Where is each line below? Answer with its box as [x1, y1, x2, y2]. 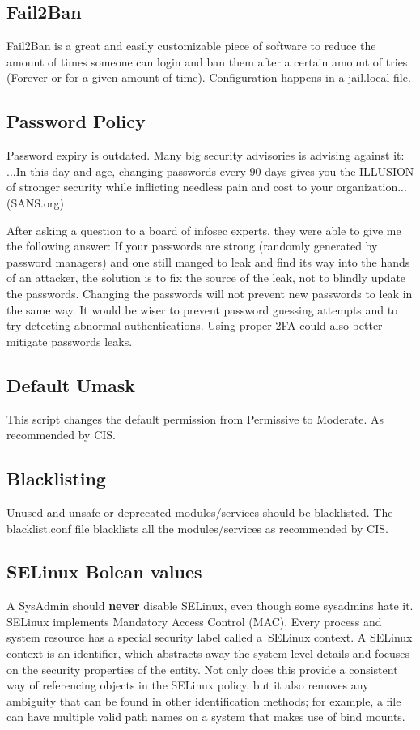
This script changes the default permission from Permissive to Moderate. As [6, 410, 384, 427]
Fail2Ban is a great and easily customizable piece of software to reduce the [6, 37, 376, 54]
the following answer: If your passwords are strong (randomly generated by [6, 237, 378, 254]
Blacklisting [6, 466, 106, 491]
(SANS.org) [6, 194, 64, 211]
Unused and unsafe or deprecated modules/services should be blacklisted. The [6, 503, 393, 520]
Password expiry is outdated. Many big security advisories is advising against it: [6, 147, 405, 164]
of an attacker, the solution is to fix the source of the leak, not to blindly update [6, 269, 406, 286]
